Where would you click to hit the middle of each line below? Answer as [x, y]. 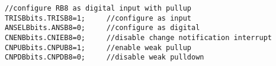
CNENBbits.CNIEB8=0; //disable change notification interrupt [139, 37]
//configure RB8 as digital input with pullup [98, 8]
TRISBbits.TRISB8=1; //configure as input [98, 18]
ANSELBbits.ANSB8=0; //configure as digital [102, 28]
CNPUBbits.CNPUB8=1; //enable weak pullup [98, 47]
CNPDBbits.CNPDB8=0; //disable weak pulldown [105, 57]
